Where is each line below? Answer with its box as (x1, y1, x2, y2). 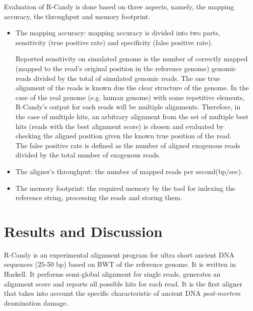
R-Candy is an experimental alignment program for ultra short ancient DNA (4, 249, 234, 259)
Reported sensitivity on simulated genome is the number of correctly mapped (15, 53, 248, 64)
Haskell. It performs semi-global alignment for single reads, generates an (4, 269, 221, 279)
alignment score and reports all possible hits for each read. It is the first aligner (4, 278, 243, 288)
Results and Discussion (4, 221, 163, 241)
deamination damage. (4, 297, 68, 308)
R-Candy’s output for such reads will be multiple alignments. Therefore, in (15, 102, 241, 112)
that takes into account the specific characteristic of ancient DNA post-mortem (4, 288, 241, 298)
